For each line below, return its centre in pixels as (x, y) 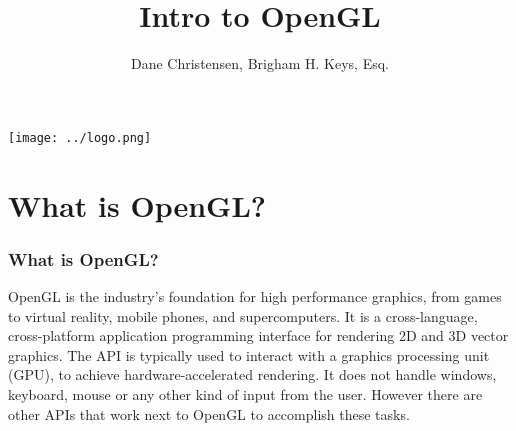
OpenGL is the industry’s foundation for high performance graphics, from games (255, 295)
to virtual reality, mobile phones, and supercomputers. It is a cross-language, (243, 315)
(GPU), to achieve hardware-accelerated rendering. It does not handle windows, (252, 374)
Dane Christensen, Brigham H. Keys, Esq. (260, 63)
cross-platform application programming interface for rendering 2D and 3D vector (258, 335)
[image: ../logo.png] (80, 137)
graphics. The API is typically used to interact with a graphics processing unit (249, 354)
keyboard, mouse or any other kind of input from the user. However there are (245, 393)
